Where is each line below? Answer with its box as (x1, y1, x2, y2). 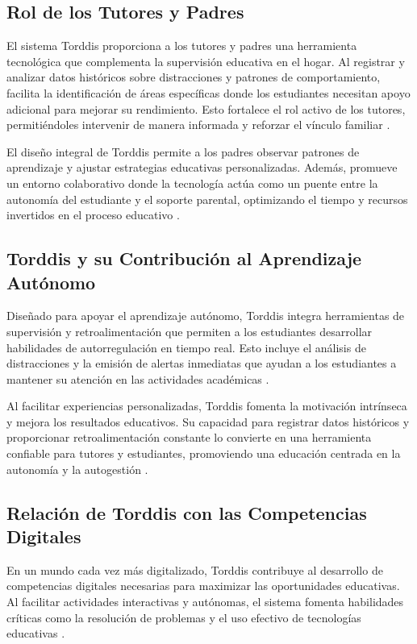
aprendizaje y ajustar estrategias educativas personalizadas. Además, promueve (6, 159, 398, 176)
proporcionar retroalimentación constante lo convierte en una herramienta (6, 429, 372, 446)
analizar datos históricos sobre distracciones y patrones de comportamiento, (6, 69, 381, 85)
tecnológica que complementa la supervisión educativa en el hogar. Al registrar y (6, 52, 405, 69)
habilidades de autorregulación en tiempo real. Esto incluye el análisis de (6, 339, 366, 355)
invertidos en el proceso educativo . (6, 206, 180, 223)
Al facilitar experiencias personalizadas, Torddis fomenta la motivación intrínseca (6, 397, 407, 414)
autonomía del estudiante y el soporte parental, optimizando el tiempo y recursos (6, 190, 408, 207)
